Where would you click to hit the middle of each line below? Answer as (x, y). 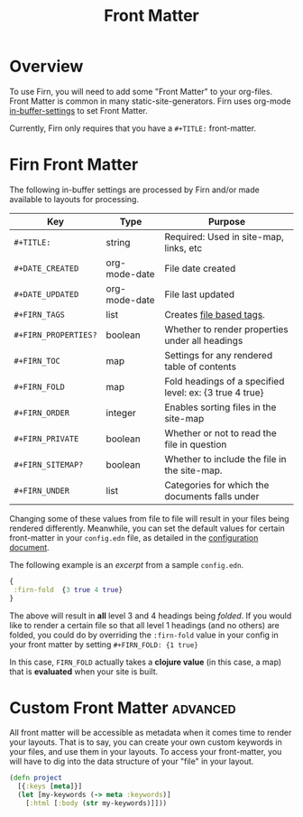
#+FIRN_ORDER (42, 413)
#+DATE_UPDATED (46, 294)
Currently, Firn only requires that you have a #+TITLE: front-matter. (133, 128)
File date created (200, 268)
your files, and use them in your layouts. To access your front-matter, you (146, 752)
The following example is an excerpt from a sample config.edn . (127, 564)
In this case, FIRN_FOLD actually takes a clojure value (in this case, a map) (146, 662)
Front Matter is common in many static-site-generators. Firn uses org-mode (150, 101)
